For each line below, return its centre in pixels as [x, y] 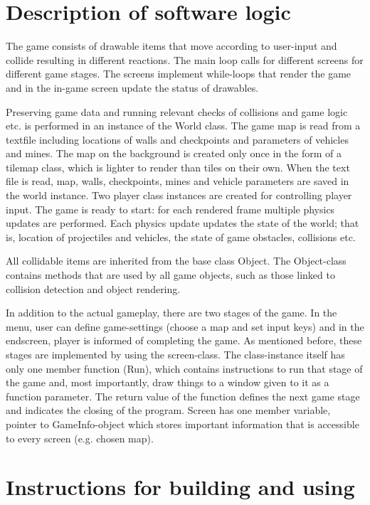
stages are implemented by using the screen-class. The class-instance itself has [175, 354]
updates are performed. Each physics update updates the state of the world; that [183, 223]
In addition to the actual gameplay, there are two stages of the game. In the [171, 313]
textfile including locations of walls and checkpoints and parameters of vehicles [177, 139]
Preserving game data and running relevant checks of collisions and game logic [177, 111]
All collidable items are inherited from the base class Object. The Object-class [176, 261]
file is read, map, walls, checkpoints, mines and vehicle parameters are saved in [178, 181]
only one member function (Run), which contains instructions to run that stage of [184, 368]
